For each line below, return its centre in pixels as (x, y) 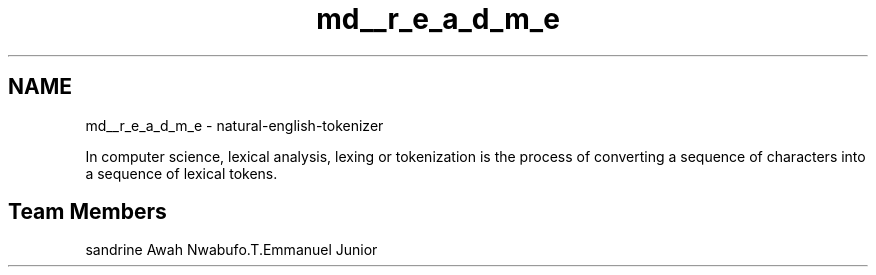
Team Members (87, 212)
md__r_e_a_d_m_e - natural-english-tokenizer (234, 125)
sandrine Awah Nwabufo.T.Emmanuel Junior (231, 250)
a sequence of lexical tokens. (181, 173)
